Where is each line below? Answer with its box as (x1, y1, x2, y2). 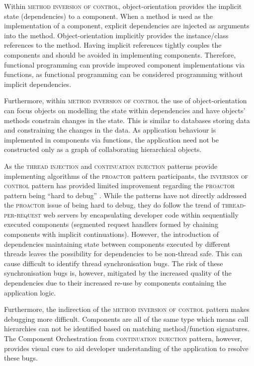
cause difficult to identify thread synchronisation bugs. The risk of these (4, 258, 223, 268)
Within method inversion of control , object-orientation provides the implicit (4, 1, 242, 11)
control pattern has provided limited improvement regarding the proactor (4, 180, 235, 191)
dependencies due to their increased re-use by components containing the (4, 278, 226, 288)
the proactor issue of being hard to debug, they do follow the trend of (4, 200, 220, 210)
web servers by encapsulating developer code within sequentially (43, 209, 239, 220)
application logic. (4, 287, 56, 297)
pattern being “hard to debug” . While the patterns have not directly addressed (4, 190, 247, 200)
